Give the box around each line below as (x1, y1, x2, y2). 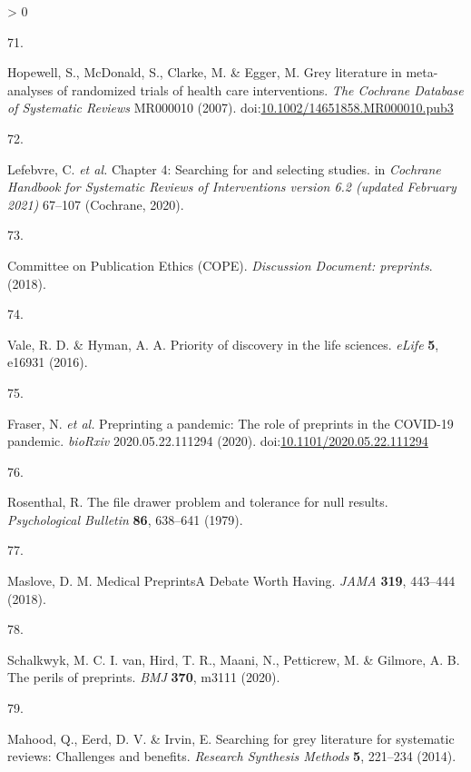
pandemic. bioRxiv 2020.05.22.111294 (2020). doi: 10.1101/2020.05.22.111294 (7, 431, 428, 450)
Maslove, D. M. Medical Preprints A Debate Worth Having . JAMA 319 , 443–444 (7, 571, 456, 590)
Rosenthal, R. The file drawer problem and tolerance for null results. (7, 492, 388, 511)
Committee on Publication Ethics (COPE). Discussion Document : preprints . (7, 255, 433, 274)
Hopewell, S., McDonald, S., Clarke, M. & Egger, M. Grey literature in (7, 63, 402, 82)
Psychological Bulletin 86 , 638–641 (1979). (7, 510, 243, 529)
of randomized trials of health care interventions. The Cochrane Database (56, 80, 464, 99)
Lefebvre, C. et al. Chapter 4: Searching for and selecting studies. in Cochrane (7, 159, 441, 178)
